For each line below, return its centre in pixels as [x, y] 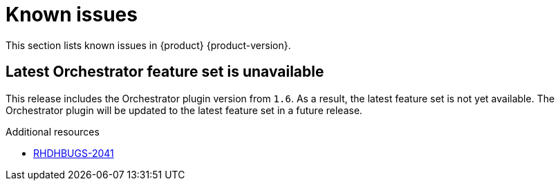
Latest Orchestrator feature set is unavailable [165, 72]
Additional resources [53, 131]
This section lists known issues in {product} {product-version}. [148, 45]
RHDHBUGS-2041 [74, 153]
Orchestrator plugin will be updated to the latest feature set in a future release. [184, 110]
